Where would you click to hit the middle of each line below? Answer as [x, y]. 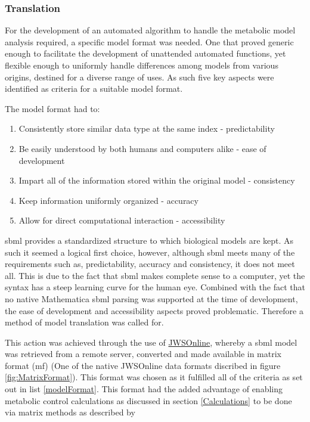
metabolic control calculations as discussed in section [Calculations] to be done [148, 400]
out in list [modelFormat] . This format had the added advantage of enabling [144, 389]
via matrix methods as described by [70, 412]
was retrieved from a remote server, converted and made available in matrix [143, 354]
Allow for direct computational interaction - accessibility [122, 220]
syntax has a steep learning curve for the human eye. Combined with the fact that [155, 287]
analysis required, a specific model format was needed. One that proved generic [149, 41]
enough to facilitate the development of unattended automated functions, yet [145, 53]
